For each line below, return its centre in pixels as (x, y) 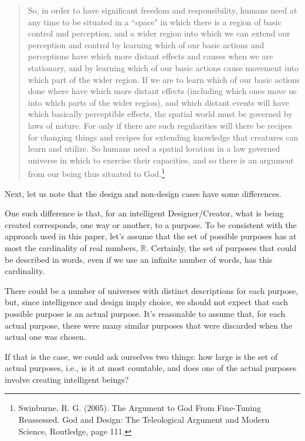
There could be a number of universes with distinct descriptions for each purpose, (152, 290)
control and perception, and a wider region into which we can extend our (159, 33)
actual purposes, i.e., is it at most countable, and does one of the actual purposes (151, 368)
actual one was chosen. (45, 337)
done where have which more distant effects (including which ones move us (162, 91)
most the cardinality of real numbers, (72, 247)
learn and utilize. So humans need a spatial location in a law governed (154, 148)
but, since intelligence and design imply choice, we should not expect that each (146, 302)
